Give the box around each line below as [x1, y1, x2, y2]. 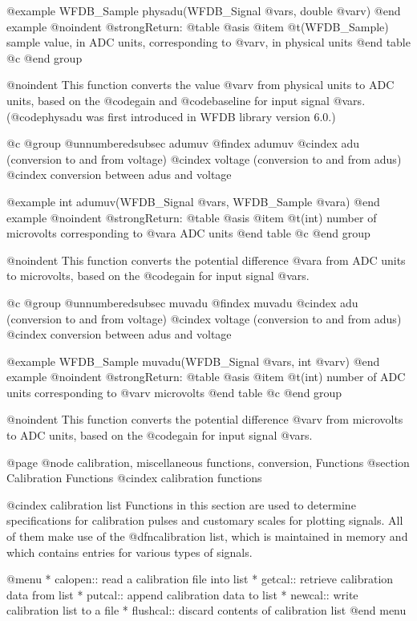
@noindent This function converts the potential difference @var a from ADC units [6, 251, 406, 268]
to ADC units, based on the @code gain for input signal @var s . [6, 427, 313, 444]
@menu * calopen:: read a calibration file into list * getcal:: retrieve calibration [6, 570, 394, 587]
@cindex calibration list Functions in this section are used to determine [6, 496, 356, 513]
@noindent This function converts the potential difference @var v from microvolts [6, 411, 403, 428]
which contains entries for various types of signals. [6, 543, 253, 560]
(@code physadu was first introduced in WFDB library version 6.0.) [6, 108, 336, 124]
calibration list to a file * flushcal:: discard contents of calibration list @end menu [6, 602, 407, 619]
